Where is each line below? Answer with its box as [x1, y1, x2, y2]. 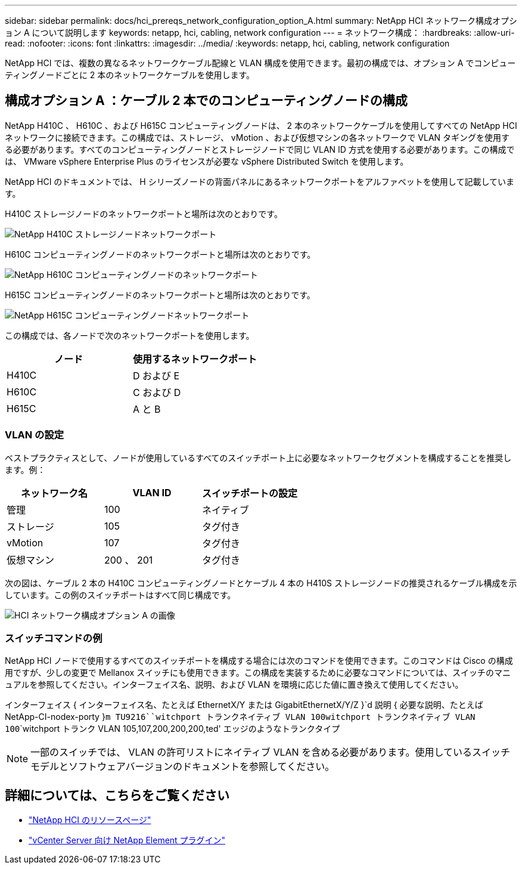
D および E [133, 369, 180, 382]
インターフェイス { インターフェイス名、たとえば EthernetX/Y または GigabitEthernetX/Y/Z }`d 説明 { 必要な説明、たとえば [5, 700, 483, 710]
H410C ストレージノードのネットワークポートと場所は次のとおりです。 [5, 208, 282, 219]
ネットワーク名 [20, 487, 88, 499]
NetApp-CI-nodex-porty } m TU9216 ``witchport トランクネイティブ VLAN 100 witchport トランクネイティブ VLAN [5, 712, 476, 722]
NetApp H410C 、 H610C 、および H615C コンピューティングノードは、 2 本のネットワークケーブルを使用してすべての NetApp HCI [5, 120, 517, 131]
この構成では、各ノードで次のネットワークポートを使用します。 [5, 330, 254, 341]
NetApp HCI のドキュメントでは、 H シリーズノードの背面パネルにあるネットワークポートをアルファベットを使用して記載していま [5, 176, 514, 187]
